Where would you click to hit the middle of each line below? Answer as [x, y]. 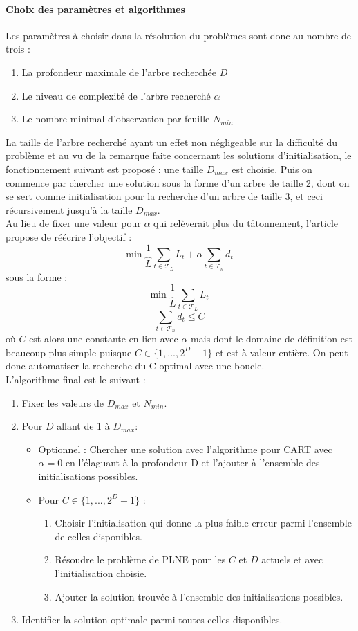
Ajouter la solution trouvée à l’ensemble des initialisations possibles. [199, 596]
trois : [18, 49]
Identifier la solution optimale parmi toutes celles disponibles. [152, 620]
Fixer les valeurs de [63, 402]
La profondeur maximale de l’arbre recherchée [119, 72]
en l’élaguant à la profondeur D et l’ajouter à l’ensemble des [192, 463]
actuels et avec [292, 559]
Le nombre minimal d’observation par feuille [116, 119]
